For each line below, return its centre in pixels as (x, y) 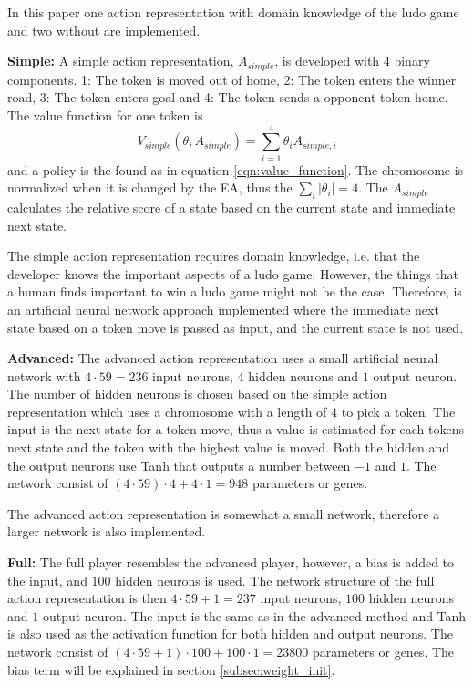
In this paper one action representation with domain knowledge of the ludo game (233, 12)
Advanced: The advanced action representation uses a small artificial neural (223, 358)
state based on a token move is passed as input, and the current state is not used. (236, 327)
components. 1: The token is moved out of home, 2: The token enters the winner (232, 79)
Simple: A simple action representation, (121, 61)
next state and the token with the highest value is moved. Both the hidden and (228, 447)
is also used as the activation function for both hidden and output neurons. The (230, 634)
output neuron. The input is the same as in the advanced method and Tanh (254, 615)
